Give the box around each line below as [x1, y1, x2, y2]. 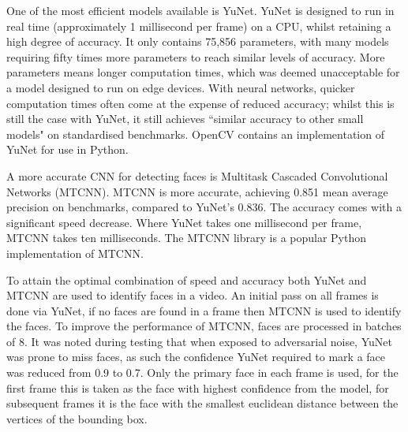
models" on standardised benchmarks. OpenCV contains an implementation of [6, 125, 384, 142]
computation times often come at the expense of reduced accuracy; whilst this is [6, 95, 395, 111]
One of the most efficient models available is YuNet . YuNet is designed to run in [6, 2, 395, 18]
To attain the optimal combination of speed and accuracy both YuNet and [6, 271, 367, 288]
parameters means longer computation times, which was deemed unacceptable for [6, 64, 400, 80]
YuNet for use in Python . [6, 141, 129, 158]
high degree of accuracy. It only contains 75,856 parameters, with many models [6, 33, 389, 50]
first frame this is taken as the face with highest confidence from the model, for [6, 379, 389, 396]
